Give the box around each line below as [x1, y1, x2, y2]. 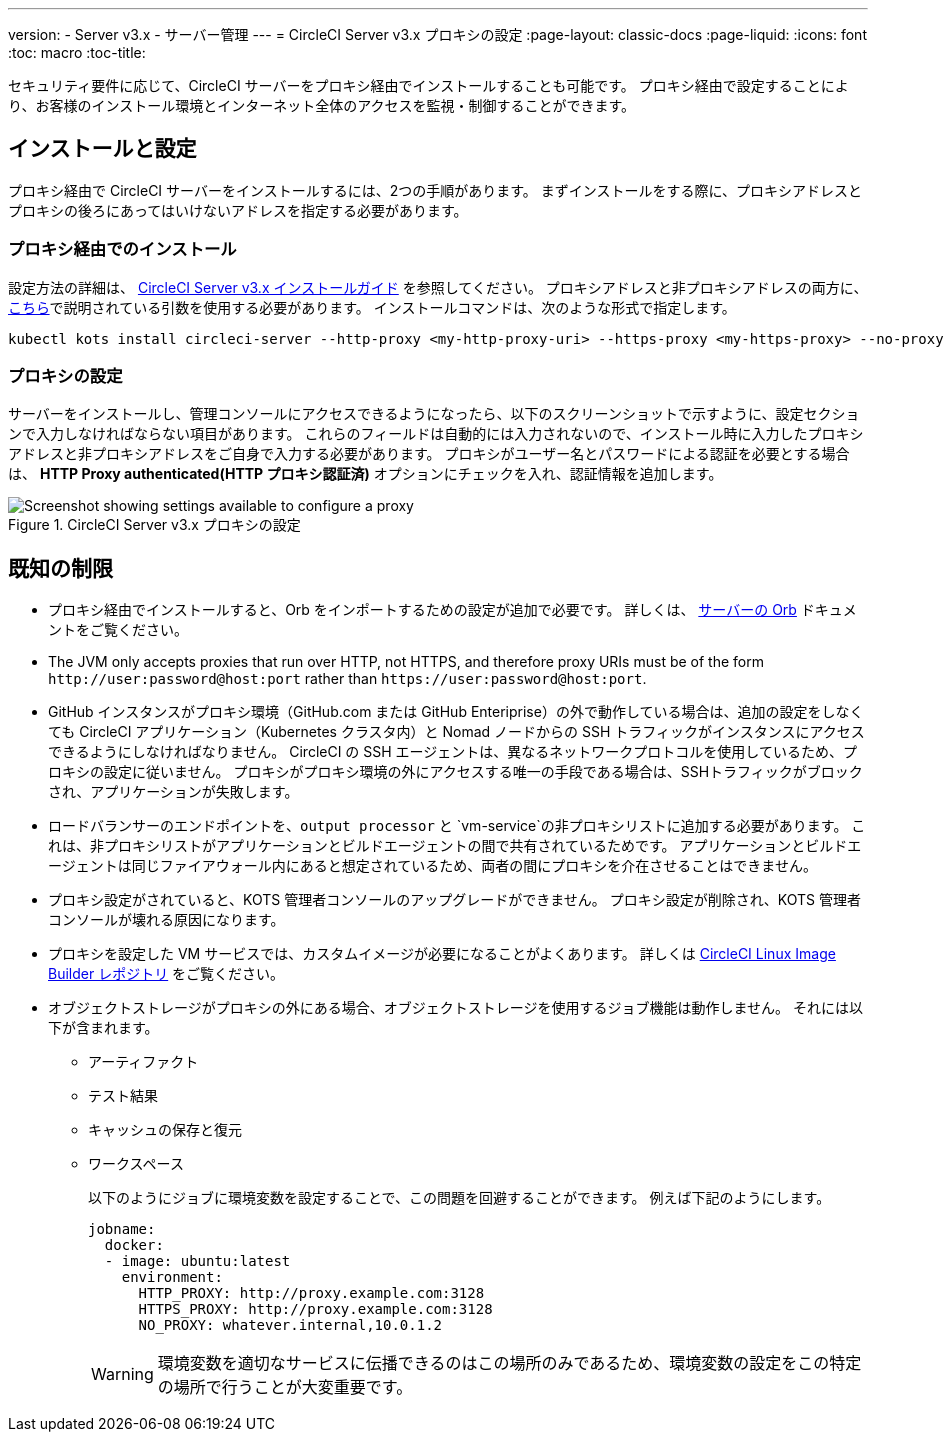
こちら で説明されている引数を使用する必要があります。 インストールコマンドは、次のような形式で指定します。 [8, 298, 736, 316]
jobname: [88, 1221, 156, 1238]
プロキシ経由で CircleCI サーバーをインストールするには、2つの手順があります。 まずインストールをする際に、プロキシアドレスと [8, 181, 863, 199]
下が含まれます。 [48, 1019, 159, 1037]
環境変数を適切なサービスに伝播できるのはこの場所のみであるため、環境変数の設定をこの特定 [157, 1353, 862, 1374]
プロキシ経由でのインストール [8, 239, 237, 260]
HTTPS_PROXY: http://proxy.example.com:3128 [138, 1301, 493, 1318]
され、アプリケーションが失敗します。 [48, 783, 299, 801]
